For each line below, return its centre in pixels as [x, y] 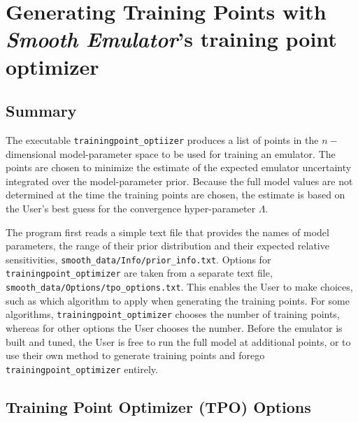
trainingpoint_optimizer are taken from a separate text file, [139, 273]
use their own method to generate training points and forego [135, 355]
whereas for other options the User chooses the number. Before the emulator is [174, 327]
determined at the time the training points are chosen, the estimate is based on [176, 195]
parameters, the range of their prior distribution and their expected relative [167, 246]
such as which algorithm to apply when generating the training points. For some [178, 300]
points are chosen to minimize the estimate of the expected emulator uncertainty [179, 167]
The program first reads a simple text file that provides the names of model [167, 232]
